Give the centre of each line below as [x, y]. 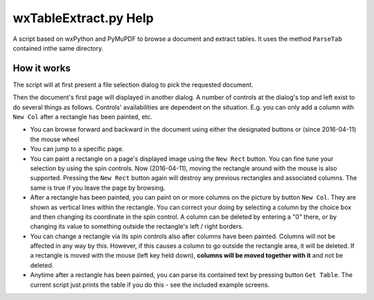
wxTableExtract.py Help [83, 18]
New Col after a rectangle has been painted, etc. [82, 117]
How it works [42, 68]
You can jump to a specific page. [77, 149]
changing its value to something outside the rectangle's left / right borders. [137, 227]
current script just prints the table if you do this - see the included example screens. [150, 285]
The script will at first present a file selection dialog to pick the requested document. [133, 85]
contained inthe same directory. [58, 48]
